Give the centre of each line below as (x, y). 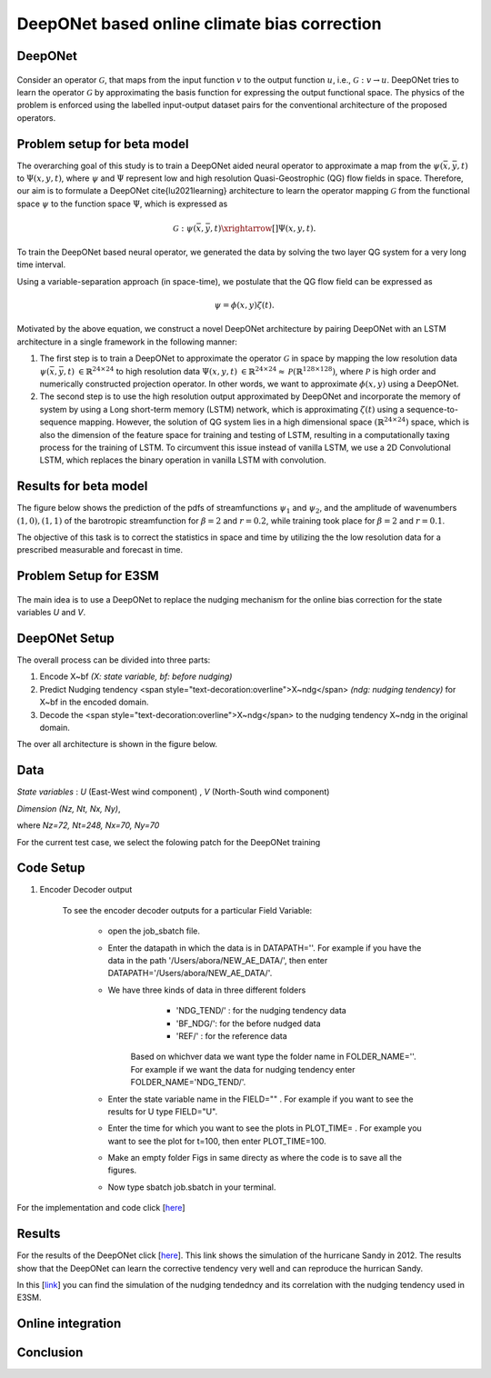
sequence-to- (432, 409)
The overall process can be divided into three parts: (114, 660)
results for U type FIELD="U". (163, 1111)
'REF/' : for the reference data (232, 1035)
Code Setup (51, 868)
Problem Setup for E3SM (88, 576)
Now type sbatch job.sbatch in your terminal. (192, 1187)
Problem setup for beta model (103, 144)
